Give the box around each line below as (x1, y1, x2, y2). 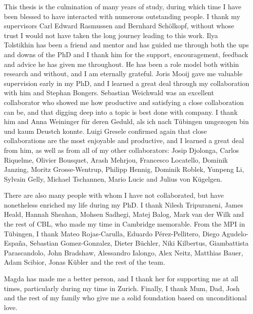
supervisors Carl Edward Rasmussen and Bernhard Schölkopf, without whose (4, 21, 234, 31)
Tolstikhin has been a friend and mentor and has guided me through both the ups (4, 40, 249, 50)
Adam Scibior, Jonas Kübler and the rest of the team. (4, 257, 165, 267)
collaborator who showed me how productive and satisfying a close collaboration (4, 97, 244, 107)
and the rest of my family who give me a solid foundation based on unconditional (4, 293, 247, 303)
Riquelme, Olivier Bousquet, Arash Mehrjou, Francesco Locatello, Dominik (4, 154, 228, 165)
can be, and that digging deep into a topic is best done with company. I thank (4, 106, 238, 117)
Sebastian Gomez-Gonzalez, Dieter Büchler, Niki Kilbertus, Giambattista (30, 238, 249, 248)
